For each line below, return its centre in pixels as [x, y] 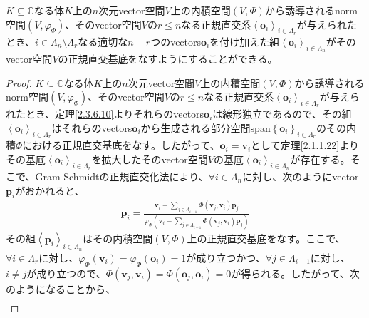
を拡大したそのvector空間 [150, 159]
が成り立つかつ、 [226, 257]
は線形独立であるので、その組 [282, 114]
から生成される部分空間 [196, 127]
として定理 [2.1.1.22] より [305, 145]
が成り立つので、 [66, 273]
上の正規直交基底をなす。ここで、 [266, 238]
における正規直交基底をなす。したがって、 [121, 145]
